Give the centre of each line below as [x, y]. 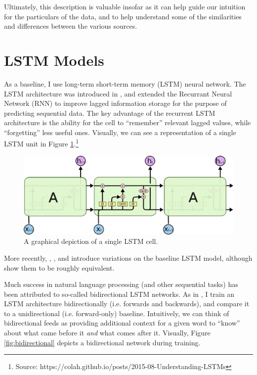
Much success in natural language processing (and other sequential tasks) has [121, 284]
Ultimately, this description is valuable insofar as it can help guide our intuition [125, 6]
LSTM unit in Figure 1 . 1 [41, 143]
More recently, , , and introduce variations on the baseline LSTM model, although [128, 258]
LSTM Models [54, 60]
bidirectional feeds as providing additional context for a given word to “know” [122, 323]
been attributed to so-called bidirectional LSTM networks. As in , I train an [119, 294]
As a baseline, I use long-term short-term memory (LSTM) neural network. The [125, 83]
